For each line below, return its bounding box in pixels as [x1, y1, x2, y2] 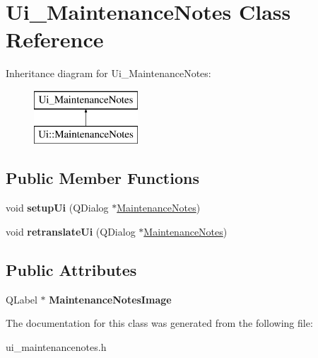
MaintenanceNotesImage [49, 291, 172, 306]
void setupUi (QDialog [6, 200, 109, 215]
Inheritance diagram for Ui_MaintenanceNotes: [6, 66, 211, 81]
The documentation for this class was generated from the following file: [6, 316, 313, 330]
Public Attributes [6, 258, 137, 280]
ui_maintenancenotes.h [6, 339, 107, 354]
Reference [6, 25, 104, 54]
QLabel [6, 291, 37, 306]
